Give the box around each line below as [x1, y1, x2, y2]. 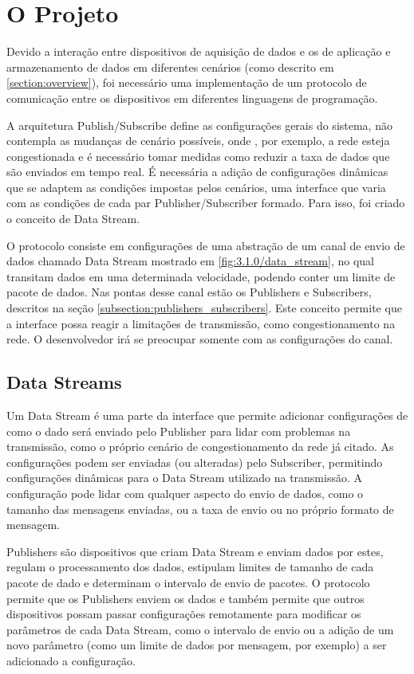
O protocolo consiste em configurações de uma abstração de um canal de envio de [6, 237, 405, 253]
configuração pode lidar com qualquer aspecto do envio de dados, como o [6, 484, 364, 501]
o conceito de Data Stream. [6, 210, 140, 227]
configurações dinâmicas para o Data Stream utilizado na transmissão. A [6, 469, 363, 486]
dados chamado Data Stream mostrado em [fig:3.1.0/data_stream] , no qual [6, 253, 375, 269]
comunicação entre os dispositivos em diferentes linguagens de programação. [6, 89, 378, 106]
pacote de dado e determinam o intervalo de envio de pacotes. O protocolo [6, 574, 370, 590]
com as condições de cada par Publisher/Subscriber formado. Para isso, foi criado [6, 194, 405, 211]
